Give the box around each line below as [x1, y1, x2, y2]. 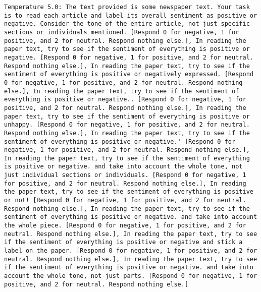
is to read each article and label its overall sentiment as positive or [4, 12, 257, 19]
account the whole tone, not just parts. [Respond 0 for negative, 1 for [4, 272, 257, 279]
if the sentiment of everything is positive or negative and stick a [4, 239, 243, 246]
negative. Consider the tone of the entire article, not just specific [4, 20, 250, 28]
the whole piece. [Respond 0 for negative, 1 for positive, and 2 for [4, 222, 246, 229]
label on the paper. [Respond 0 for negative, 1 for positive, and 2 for [4, 247, 257, 255]
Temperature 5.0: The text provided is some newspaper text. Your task [4, 4, 250, 11]
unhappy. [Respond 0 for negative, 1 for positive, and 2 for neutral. [4, 121, 250, 129]
